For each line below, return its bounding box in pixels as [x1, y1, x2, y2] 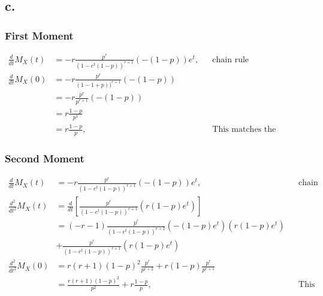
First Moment [5, 28, 74, 43]
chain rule [212, 55, 249, 64]
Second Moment [5, 151, 84, 166]
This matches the [212, 125, 276, 134]
